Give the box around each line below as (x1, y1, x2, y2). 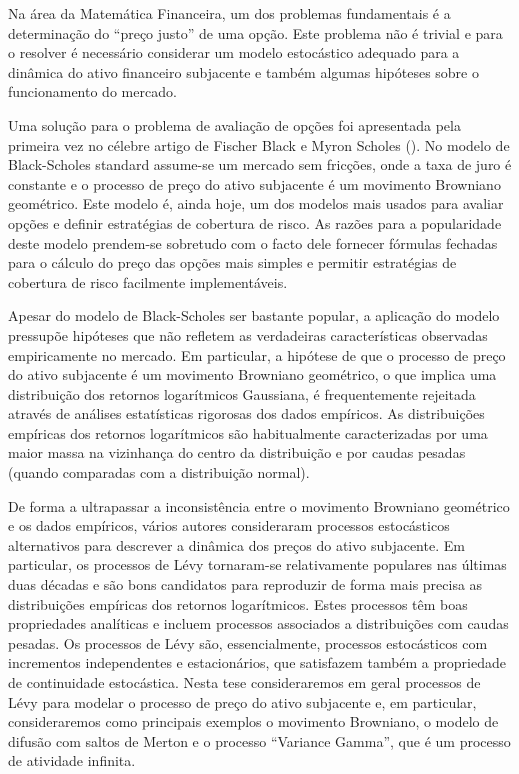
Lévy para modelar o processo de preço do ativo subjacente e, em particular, (8, 691, 477, 712)
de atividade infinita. (8, 750, 136, 771)
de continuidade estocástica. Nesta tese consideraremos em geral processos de (8, 672, 481, 692)
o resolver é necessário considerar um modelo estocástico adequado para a (8, 42, 460, 63)
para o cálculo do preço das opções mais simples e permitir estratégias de (8, 252, 457, 273)
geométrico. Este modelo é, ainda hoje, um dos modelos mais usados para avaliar (8, 193, 504, 214)
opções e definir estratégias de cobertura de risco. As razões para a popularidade (8, 212, 502, 233)
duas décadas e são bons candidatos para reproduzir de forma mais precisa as (8, 574, 483, 595)
